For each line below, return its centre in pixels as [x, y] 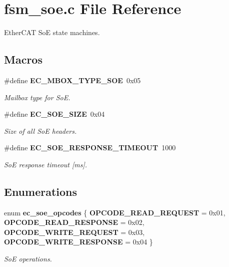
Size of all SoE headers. [40, 130]
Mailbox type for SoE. [37, 97]
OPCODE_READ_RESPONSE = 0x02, [74, 222]
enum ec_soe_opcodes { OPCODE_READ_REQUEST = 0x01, [115, 212]
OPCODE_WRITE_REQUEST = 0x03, [74, 232]
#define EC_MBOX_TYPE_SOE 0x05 [72, 80]
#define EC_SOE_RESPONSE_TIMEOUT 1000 [90, 148]
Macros [23, 59]
